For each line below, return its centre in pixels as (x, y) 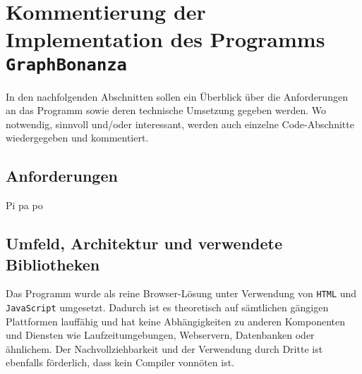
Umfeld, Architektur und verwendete (144, 243)
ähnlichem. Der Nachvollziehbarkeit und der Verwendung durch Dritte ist (164, 348)
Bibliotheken (53, 264)
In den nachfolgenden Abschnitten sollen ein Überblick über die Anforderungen (177, 96)
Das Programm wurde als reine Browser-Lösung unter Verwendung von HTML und (181, 293)
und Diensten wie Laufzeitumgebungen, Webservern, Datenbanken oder (160, 335)
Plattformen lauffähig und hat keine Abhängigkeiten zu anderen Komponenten (175, 321)
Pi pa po (24, 205)
